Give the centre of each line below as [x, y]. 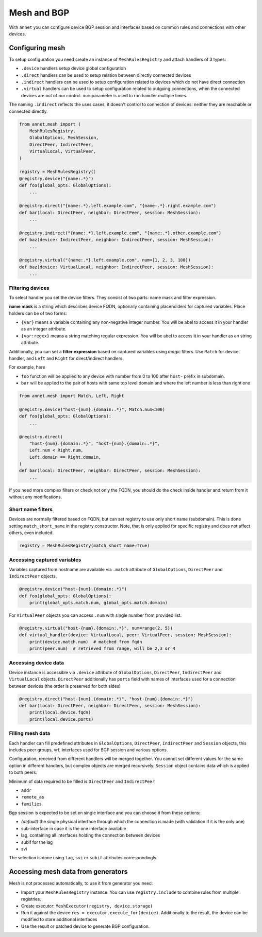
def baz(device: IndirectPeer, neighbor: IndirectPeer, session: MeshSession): [116, 240]
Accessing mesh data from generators [68, 872]
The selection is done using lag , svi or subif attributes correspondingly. [83, 858]
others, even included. [31, 533]
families [32, 804]
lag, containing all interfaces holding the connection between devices [90, 835]
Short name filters [31, 509]
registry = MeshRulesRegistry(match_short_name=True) [84, 546]
